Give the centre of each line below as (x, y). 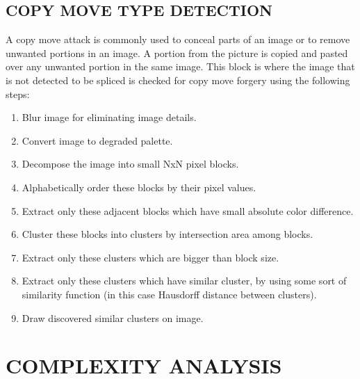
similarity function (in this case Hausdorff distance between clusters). (169, 294)
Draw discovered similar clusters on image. (113, 317)
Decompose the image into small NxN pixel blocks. (130, 164)
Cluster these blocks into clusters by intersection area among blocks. (167, 234)
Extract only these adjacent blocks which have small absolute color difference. (188, 210)
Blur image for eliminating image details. (109, 117)
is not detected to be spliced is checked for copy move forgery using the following (178, 80)
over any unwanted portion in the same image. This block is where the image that (180, 66)
